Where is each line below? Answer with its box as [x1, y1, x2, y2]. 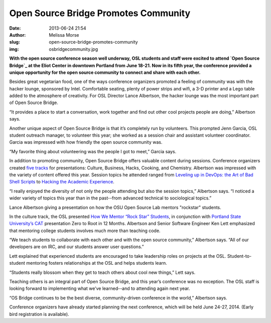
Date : [9, 25, 21, 31]
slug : [9, 39, 20, 45]
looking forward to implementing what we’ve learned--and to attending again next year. [9, 285, 190, 291]
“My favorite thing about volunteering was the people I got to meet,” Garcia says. [9, 148, 177, 154]
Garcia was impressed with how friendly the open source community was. [9, 139, 163, 145]
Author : [9, 32, 26, 38]
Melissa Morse [49, 32, 80, 38]
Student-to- [227, 253, 252, 259]
